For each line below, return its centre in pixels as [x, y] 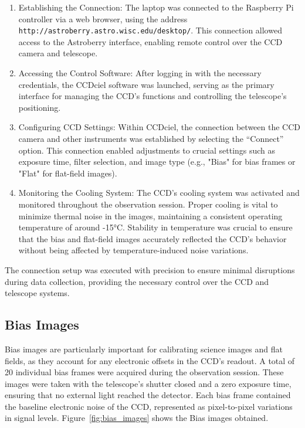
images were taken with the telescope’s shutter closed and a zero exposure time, [148, 383]
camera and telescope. [58, 53]
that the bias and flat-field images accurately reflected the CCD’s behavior [152, 238]
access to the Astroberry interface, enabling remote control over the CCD [150, 41]
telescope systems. [37, 293]
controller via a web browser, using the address [103, 18]
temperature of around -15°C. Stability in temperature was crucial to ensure [155, 227]
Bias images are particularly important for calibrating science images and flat [144, 349]
